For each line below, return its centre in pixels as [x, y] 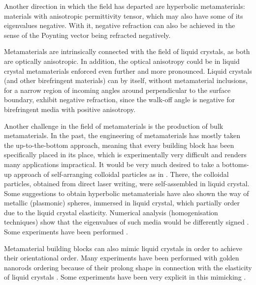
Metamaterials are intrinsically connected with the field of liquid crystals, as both [127, 51]
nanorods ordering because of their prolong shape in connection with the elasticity [128, 267]
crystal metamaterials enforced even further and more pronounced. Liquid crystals [128, 71]
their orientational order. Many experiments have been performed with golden [122, 258]
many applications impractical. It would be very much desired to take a [112, 164]
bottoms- [235, 164]
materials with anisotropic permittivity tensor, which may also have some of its [124, 15]
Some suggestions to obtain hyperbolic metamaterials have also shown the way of [127, 193]
